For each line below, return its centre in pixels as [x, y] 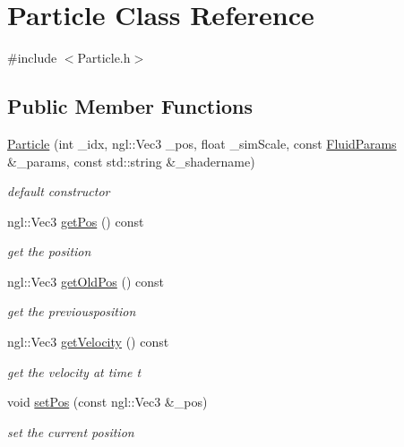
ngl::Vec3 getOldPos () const [86, 281]
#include [32, 58]
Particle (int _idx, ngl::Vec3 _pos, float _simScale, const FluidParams [202, 143]
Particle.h [104, 58]
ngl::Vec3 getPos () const [76, 221]
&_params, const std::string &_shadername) [131, 161]
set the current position [71, 431]
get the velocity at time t [74, 371]
